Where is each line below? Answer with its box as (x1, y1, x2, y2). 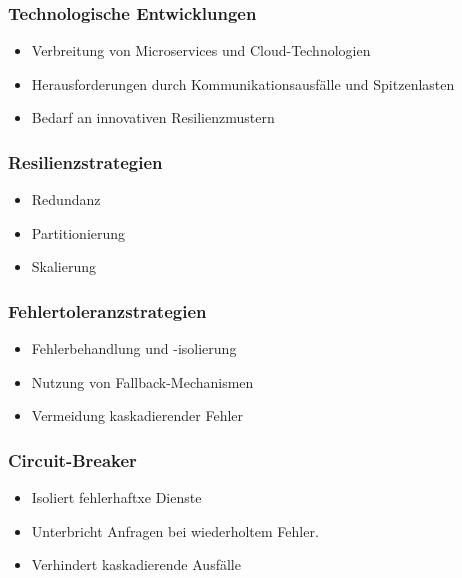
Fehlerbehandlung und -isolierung (31, 338, 237, 359)
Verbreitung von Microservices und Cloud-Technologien (31, 40, 371, 61)
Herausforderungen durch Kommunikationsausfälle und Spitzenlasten (31, 73, 455, 94)
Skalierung (31, 256, 97, 277)
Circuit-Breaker (8, 447, 137, 472)
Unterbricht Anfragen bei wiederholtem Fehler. (31, 520, 319, 541)
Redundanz (31, 189, 101, 210)
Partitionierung (31, 222, 126, 243)
